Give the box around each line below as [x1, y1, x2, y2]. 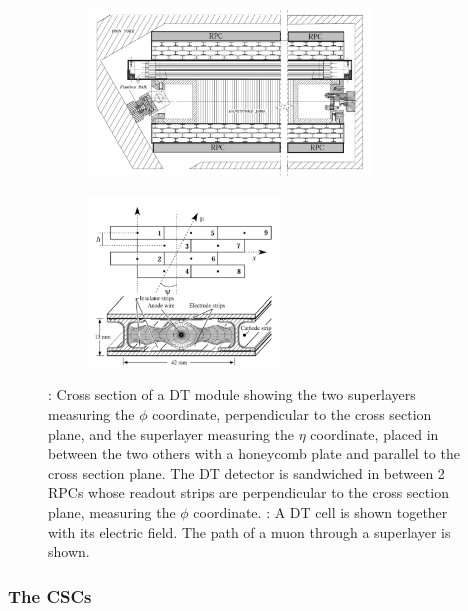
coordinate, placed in [310, 423, 439, 444]
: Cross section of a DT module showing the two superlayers [48, 384, 416, 405]
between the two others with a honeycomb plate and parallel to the [48, 443, 460, 464]
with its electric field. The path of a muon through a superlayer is [48, 521, 451, 542]
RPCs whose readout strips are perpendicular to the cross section [48, 482, 449, 503]
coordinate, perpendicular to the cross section [152, 403, 432, 424]
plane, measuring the [48, 501, 176, 522]
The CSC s [8, 583, 92, 608]
